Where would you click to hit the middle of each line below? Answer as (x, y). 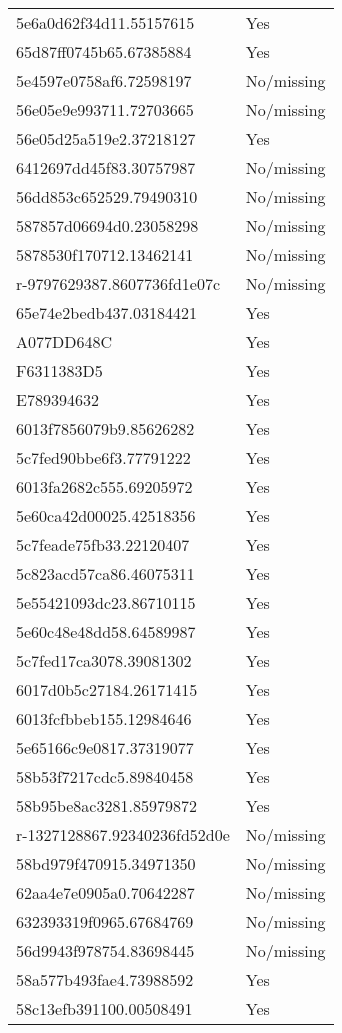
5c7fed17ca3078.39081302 (104, 660)
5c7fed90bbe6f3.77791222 (103, 457)
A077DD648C (64, 341)
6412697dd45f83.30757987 (106, 167)
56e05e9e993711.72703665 (105, 109)
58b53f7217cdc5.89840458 (105, 776)
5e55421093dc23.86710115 (106, 602)
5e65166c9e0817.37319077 (105, 747)
